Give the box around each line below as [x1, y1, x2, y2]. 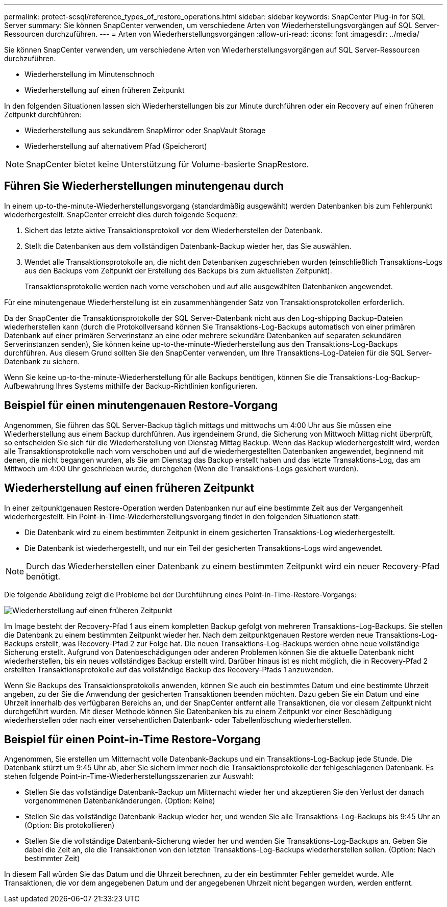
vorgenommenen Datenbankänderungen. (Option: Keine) [24, 796, 215, 805]
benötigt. [26, 571, 60, 582]
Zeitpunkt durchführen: [4, 110, 82, 119]
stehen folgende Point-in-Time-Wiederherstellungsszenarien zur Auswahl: [4, 772, 254, 781]
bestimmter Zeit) [24, 854, 80, 863]
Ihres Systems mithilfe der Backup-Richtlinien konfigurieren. [56, 381, 258, 390]
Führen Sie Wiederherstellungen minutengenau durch [4, 180, 284, 193]
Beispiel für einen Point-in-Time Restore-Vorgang [4, 733, 261, 746]
